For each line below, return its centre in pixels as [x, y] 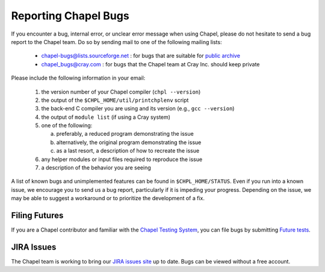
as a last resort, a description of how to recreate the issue [128, 151]
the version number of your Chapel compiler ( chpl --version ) [121, 92]
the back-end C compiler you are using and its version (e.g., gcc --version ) [138, 109]
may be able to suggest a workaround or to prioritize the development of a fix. [108, 198]
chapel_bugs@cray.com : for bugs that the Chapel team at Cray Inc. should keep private [150, 64]
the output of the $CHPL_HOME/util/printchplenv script [115, 100]
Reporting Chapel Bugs [70, 16]
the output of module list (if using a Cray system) [106, 117]
